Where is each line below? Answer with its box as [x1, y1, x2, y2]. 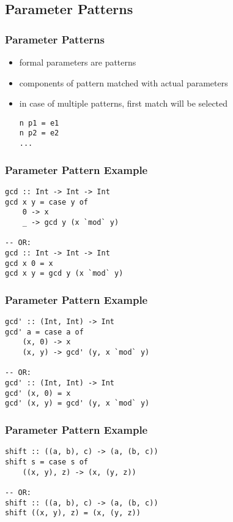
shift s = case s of [5, 457, 89, 466]
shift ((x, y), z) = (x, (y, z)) [5, 509, 141, 518]
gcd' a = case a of [5, 327, 84, 336]
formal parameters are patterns [19, 56, 136, 68]
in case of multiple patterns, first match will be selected [19, 97, 228, 110]
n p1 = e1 [19, 118, 59, 127]
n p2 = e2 [19, 129, 59, 138]
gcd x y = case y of [5, 197, 89, 206]
